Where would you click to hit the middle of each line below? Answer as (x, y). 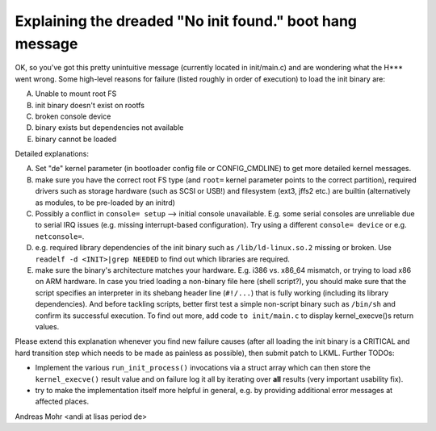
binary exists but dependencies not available (109, 128)
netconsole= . (60, 236)
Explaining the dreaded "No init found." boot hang (186, 21)
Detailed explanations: (52, 154)
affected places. (62, 402)
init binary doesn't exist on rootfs (90, 105)
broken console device (73, 116)
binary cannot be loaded (76, 139)
